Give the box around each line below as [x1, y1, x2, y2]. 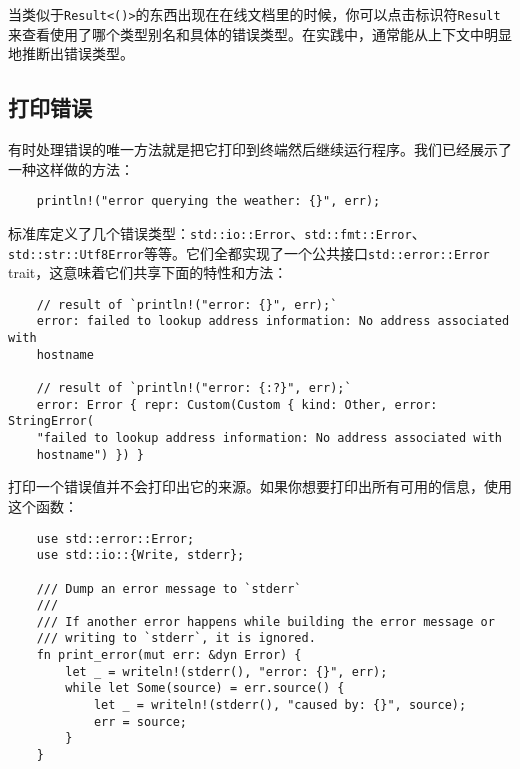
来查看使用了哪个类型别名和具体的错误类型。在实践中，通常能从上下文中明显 [8, 23, 512, 44]
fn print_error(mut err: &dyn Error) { [36, 648, 302, 663]
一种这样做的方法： [8, 158, 134, 179]
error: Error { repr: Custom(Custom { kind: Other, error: [36, 397, 438, 412]
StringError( [8, 414, 94, 429]
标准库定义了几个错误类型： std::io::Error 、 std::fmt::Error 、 [8, 222, 426, 243]
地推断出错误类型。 [8, 43, 134, 64]
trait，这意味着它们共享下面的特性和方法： [8, 262, 288, 283]
